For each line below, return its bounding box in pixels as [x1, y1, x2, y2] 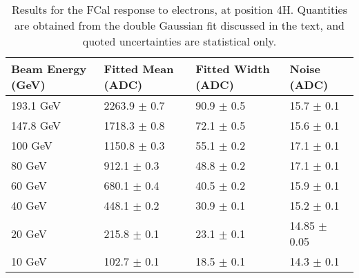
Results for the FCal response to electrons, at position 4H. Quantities [11, 1, 348, 17]
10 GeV [11, 253, 47, 269]
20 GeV [11, 225, 47, 241]
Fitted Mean [104, 61, 174, 77]
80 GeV [11, 157, 47, 173]
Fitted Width [195, 61, 270, 77]
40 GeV [11, 197, 47, 213]
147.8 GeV [11, 117, 61, 133]
